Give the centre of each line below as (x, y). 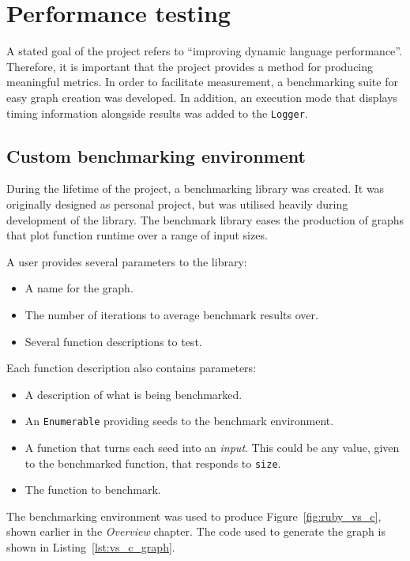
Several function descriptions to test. (113, 341)
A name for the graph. (79, 288)
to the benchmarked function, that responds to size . (153, 463)
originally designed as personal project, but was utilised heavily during (177, 203)
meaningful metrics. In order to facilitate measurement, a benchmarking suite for (202, 82)
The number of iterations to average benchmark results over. (171, 314)
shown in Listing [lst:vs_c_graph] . (91, 546)
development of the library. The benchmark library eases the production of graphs (205, 219)
